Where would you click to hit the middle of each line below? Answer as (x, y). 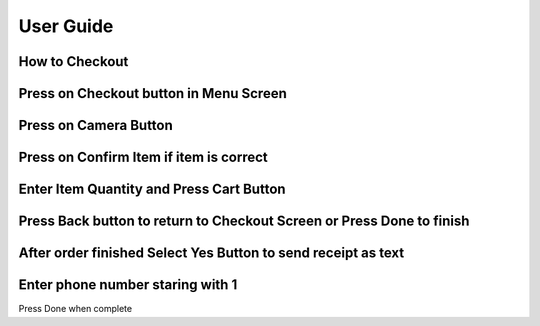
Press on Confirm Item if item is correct (143, 157)
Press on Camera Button (96, 125)
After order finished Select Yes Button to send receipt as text (211, 253)
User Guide (66, 26)
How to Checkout (73, 61)
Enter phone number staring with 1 (128, 285)
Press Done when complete (75, 309)
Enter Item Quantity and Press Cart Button (152, 189)
